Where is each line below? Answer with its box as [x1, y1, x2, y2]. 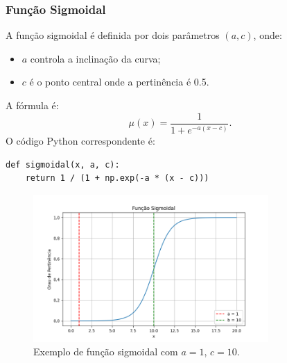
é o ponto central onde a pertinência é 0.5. [29, 74, 209, 89]
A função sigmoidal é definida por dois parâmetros [6, 28, 220, 42]
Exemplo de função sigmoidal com [33, 344, 178, 359]
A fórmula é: [6, 98, 59, 112]
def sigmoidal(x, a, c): [6, 159, 120, 170]
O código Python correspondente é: [6, 134, 155, 147]
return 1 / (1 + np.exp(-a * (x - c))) [25, 173, 209, 184]
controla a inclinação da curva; [30, 51, 161, 65]
